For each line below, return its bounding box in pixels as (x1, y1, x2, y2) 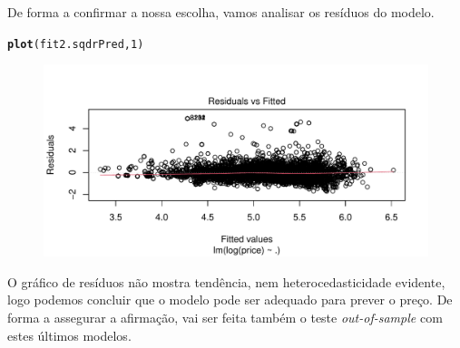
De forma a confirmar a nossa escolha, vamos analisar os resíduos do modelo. (7, 3, 435, 21)
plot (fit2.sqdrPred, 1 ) (7, 37, 144, 51)
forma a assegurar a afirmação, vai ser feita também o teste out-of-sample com (7, 308, 443, 327)
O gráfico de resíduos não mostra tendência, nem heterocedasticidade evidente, (7, 272, 445, 291)
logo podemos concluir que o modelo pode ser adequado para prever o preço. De (7, 290, 453, 309)
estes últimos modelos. (7, 325, 132, 344)
